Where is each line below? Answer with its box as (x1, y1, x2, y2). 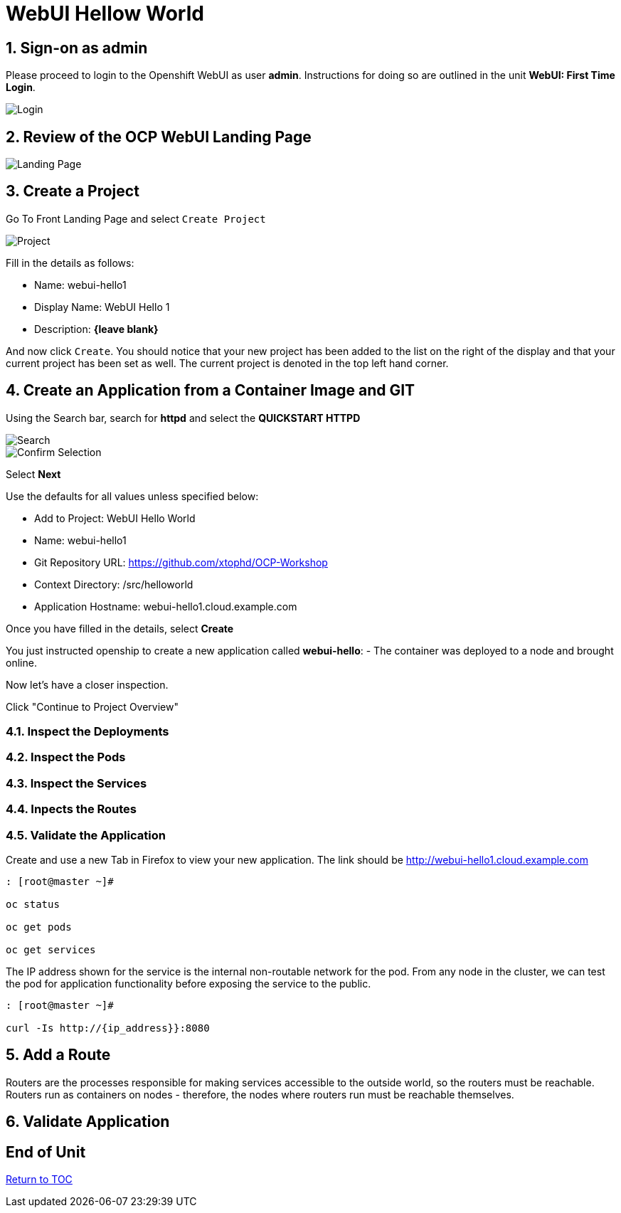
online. (6, 656, 37, 669)
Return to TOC (6, 1173, 73, 1186)
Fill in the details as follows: (6, 256, 134, 269)
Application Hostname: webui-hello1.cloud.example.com (34, 600, 297, 613)
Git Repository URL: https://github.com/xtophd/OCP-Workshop (34, 556, 328, 568)
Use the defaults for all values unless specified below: (6, 489, 259, 502)
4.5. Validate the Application (6, 827, 166, 842)
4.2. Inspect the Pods (6, 750, 126, 765)
